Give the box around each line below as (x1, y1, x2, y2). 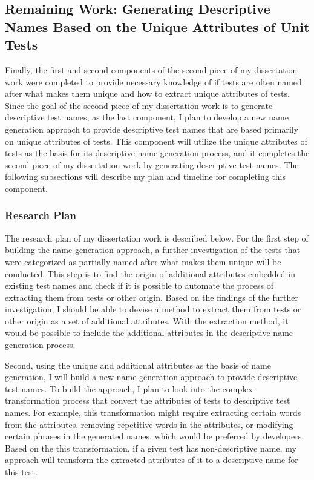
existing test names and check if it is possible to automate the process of (5, 279, 273, 292)
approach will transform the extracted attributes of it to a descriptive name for (5, 453, 298, 466)
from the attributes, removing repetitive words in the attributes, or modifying (5, 418, 293, 430)
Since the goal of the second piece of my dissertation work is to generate (5, 99, 273, 111)
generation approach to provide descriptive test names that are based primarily (5, 122, 299, 135)
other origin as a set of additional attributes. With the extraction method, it (5, 314, 289, 327)
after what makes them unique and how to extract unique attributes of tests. (5, 87, 290, 100)
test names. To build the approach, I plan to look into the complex (5, 382, 253, 395)
